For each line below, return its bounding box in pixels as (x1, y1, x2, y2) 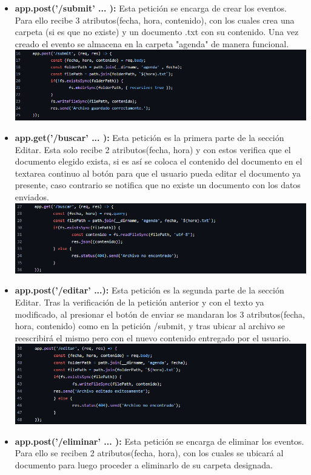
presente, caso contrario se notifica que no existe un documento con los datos (15, 179, 301, 191)
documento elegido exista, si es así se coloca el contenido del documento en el (15, 155, 303, 168)
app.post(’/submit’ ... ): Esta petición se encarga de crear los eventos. (15, 2, 287, 14)
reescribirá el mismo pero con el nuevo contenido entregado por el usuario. (15, 331, 291, 344)
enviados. (15, 191, 49, 203)
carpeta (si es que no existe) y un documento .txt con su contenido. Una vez (15, 25, 299, 38)
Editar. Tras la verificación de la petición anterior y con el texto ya (15, 295, 264, 308)
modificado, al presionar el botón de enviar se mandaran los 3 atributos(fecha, (15, 307, 305, 320)
